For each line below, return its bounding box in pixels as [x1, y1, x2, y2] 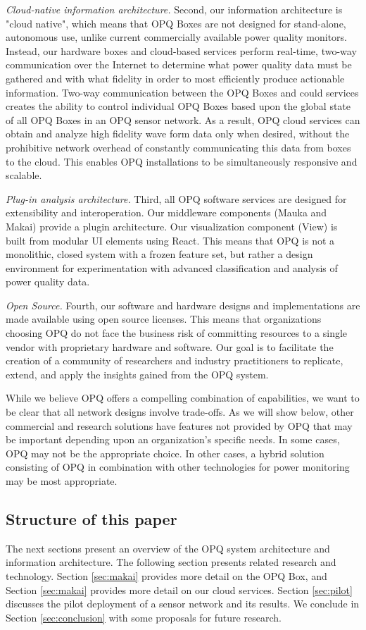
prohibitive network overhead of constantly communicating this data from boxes [6, 140, 351, 154]
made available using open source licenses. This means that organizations [6, 311, 322, 326]
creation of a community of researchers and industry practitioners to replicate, [6, 353, 343, 368]
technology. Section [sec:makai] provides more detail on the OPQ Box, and [6, 568, 327, 583]
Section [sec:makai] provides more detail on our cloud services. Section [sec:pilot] [6, 582, 353, 597]
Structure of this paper [6, 507, 177, 529]
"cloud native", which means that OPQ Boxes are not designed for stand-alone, [6, 16, 346, 30]
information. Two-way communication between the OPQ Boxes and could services [6, 85, 359, 99]
